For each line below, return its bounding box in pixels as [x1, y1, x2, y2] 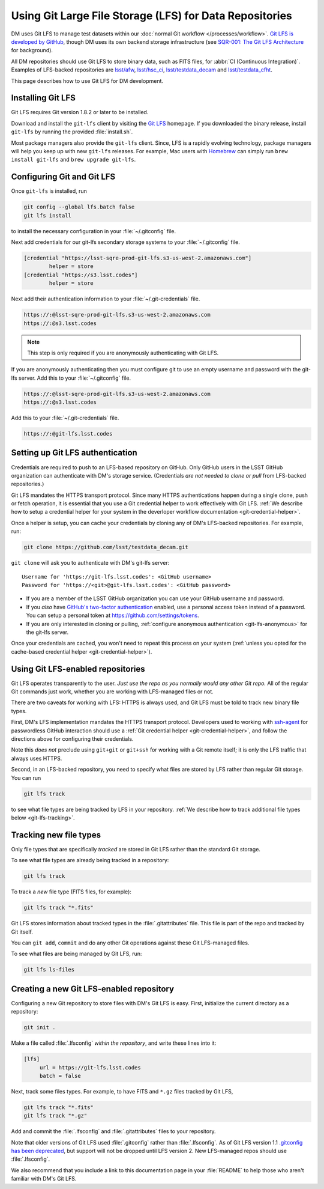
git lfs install [23, 212, 72, 219]
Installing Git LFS [11, 93, 76, 103]
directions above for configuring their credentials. [11, 735, 134, 742]
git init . [23, 1024, 56, 1031]
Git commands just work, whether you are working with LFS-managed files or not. [11, 688, 214, 695]
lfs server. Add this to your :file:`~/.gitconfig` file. [11, 374, 131, 382]
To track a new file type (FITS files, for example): [11, 888, 132, 895]
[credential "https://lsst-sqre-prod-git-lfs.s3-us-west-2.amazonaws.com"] [23, 255, 252, 261]
